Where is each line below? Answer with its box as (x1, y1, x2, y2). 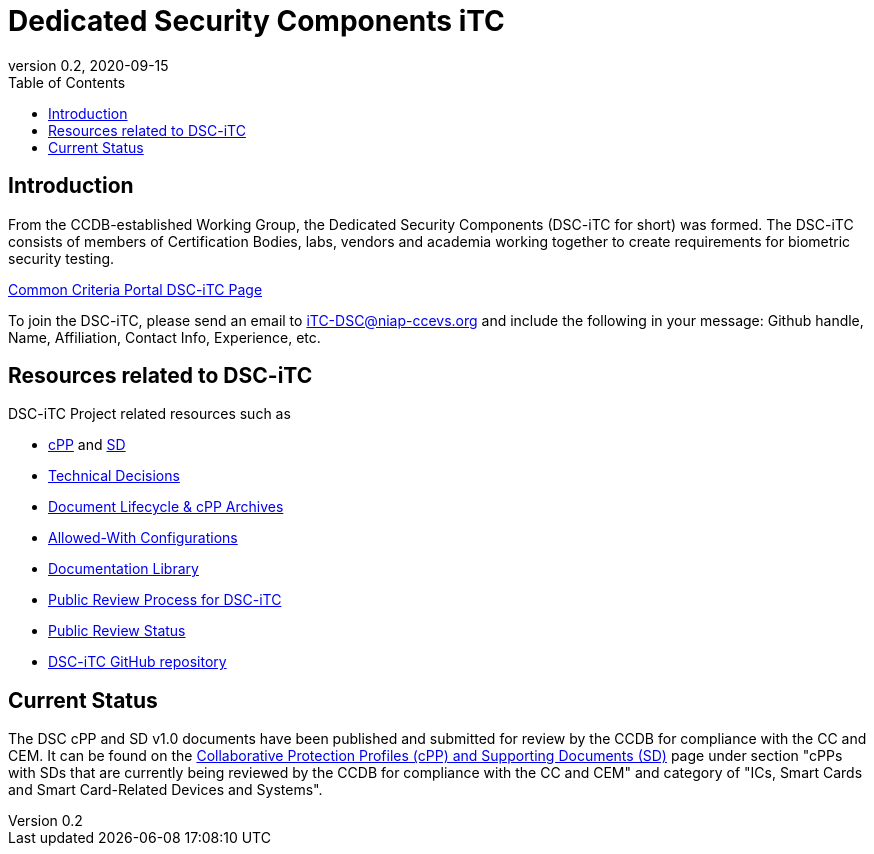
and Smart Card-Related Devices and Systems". (8, 781, 323, 799)
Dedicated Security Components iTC (8, 4, 505, 38)
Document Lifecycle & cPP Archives (48, 498, 284, 516)
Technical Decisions (48, 467, 180, 485)
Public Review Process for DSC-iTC (48, 591, 282, 609)
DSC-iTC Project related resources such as (8, 405, 291, 423)
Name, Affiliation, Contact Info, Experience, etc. (8, 328, 321, 346)
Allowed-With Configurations (48, 529, 238, 547)
